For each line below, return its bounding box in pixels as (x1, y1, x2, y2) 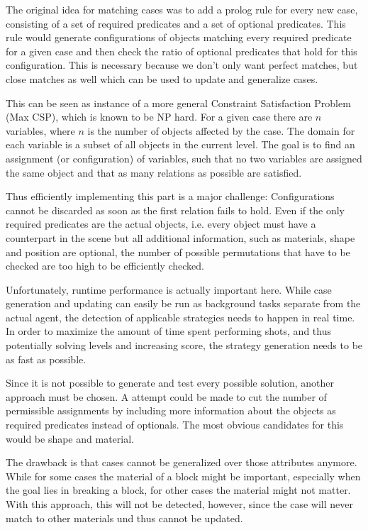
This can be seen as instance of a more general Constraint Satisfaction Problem (6, 95, 351, 110)
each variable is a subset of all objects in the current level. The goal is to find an (6, 137, 355, 152)
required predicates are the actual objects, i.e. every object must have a (6, 216, 316, 231)
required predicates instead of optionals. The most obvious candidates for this (6, 417, 344, 432)
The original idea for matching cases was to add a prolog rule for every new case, (6, 2, 358, 16)
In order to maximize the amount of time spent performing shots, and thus (6, 324, 331, 338)
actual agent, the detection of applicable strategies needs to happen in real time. (6, 309, 355, 324)
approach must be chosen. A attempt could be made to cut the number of (6, 389, 327, 404)
